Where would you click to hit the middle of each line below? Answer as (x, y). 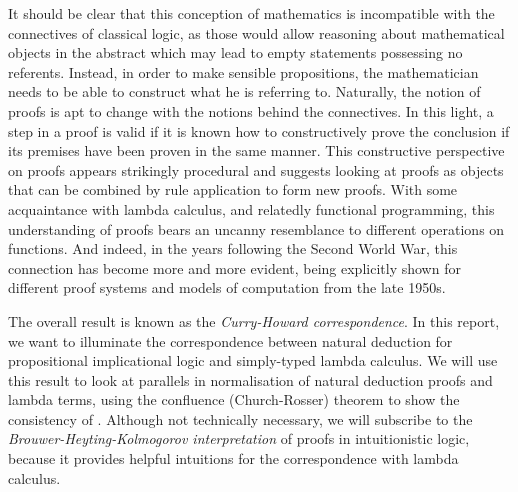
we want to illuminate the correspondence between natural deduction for (230, 340)
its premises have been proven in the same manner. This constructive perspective (256, 150)
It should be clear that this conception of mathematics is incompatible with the (251, 13)
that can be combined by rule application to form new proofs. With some (233, 189)
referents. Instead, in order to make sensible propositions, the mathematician (243, 71)
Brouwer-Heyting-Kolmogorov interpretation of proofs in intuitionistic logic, (239, 438)
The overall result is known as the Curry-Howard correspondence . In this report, (254, 320)
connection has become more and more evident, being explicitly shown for (234, 267)
